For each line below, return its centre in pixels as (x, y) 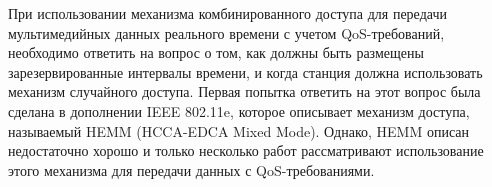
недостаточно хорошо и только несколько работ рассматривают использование (246, 150)
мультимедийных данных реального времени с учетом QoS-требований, (226, 32)
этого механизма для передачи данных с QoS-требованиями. (191, 169)
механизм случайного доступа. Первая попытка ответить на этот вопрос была (244, 91)
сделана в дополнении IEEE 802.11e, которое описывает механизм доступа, (239, 110)
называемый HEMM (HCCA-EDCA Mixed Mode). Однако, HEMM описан (238, 130)
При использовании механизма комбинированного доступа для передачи (227, 13)
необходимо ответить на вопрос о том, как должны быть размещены (216, 52)
